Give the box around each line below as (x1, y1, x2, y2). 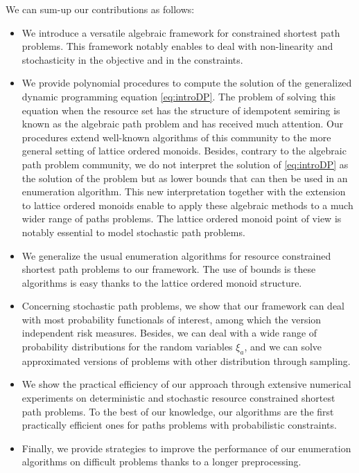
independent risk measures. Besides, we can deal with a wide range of (21, 325, 317, 340)
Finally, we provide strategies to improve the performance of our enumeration (21, 440, 351, 455)
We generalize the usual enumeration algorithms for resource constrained (21, 248, 331, 262)
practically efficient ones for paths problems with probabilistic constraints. (21, 418, 337, 432)
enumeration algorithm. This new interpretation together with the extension (21, 184, 346, 199)
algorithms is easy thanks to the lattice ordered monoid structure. (21, 275, 302, 289)
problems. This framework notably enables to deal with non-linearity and (21, 39, 333, 53)
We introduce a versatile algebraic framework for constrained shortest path (21, 25, 340, 39)
